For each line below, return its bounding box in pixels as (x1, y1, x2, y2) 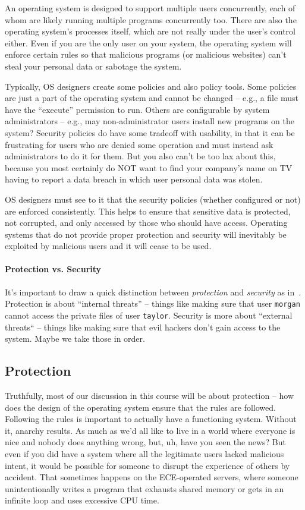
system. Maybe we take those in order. (5, 332, 145, 345)
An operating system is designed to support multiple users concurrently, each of (5, 2, 295, 14)
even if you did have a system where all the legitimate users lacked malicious (5, 447, 284, 459)
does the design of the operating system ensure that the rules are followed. (5, 401, 276, 413)
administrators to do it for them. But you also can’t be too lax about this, (5, 150, 276, 162)
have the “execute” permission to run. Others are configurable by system (5, 103, 270, 115)
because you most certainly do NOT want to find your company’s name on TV (5, 161, 293, 174)
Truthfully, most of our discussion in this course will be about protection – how (5, 389, 294, 401)
